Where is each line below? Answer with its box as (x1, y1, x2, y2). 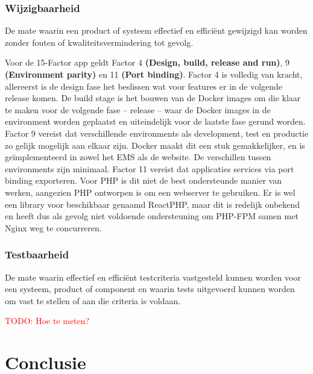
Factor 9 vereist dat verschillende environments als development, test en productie (5, 126, 309, 139)
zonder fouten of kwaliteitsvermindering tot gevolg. (5, 36, 194, 48)
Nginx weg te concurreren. (5, 221, 102, 234)
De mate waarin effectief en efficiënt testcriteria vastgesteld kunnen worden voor (5, 270, 301, 283)
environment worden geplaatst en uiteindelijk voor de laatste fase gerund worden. (5, 115, 306, 128)
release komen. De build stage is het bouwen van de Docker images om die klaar (5, 92, 301, 104)
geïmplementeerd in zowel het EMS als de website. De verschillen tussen (5, 151, 271, 163)
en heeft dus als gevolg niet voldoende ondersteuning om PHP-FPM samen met (5, 210, 299, 222)
